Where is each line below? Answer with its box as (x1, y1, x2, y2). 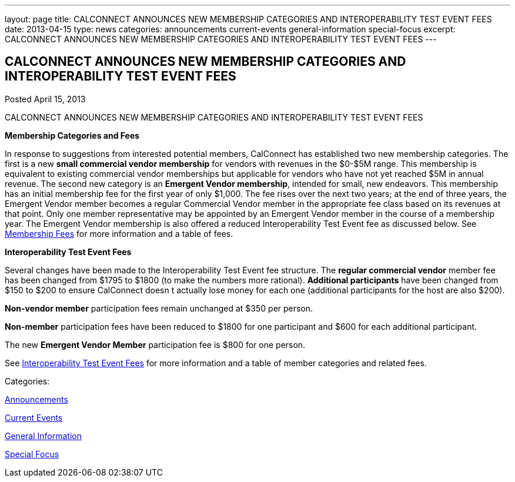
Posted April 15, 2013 (5, 93, 86, 104)
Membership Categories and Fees (5, 130, 140, 140)
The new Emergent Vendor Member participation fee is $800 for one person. (5, 339, 306, 350)
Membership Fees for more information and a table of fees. (5, 228, 233, 239)
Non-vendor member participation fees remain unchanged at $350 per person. (5, 303, 313, 313)
